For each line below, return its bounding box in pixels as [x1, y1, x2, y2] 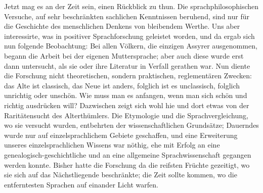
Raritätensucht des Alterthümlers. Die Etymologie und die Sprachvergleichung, [4, 110, 248, 120]
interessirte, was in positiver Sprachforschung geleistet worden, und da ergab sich [4, 30, 255, 41]
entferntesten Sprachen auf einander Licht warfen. [4, 179, 158, 189]
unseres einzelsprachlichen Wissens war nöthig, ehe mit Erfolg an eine [4, 139, 220, 150]
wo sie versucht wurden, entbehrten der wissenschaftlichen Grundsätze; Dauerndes [4, 120, 259, 130]
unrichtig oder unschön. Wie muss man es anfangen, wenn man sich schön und [4, 90, 247, 101]
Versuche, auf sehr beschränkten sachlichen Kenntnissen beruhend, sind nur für [4, 11, 249, 21]
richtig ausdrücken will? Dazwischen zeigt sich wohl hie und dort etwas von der [4, 100, 249, 110]
